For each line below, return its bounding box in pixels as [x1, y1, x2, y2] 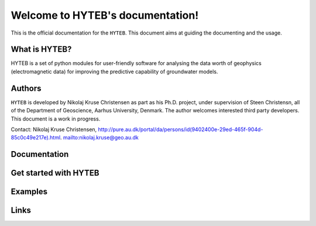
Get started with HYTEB [11, 168, 99, 178]
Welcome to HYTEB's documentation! [11, 9, 199, 22]
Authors [11, 83, 42, 93]
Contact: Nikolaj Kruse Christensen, [11, 126, 97, 133]
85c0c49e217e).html [11, 134, 61, 141]
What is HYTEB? [11, 44, 72, 54]
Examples [11, 187, 48, 197]
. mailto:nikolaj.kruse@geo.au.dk [60, 134, 139, 141]
